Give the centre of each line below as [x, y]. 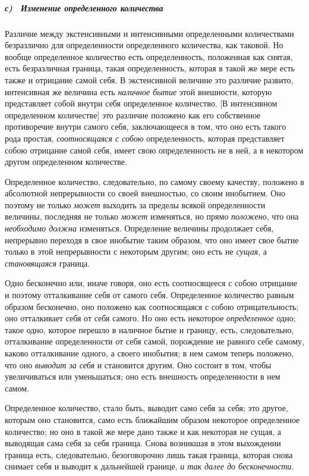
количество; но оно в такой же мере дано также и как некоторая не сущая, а [143, 431]
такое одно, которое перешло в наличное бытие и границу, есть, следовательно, [149, 329]
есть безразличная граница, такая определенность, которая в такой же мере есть [150, 68]
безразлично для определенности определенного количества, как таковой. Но [144, 45]
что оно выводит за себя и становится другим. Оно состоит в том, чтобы [138, 364]
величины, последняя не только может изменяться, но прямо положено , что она [152, 216]
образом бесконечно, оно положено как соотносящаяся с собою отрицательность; [152, 306]
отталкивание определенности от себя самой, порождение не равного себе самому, [154, 341]
